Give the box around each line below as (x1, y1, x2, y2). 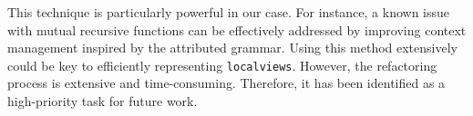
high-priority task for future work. (7, 92, 198, 111)
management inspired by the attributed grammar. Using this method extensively (7, 38, 458, 57)
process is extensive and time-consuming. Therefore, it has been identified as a (7, 73, 446, 92)
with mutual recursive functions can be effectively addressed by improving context (7, 20, 467, 39)
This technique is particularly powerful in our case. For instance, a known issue (7, 3, 450, 21)
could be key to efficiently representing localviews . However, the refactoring (7, 55, 437, 74)
